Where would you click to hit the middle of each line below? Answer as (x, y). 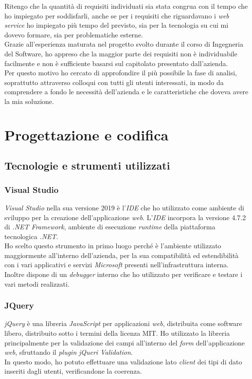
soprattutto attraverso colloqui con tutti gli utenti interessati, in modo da (114, 82)
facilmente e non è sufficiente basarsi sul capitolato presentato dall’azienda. (116, 63)
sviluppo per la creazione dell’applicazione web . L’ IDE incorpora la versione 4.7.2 (125, 217)
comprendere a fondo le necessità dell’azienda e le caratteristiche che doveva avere (126, 92)
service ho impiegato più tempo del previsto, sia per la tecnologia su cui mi (117, 25)
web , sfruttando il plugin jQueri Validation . (69, 352)
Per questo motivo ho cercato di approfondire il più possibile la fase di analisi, (121, 73)
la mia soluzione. (29, 101)
